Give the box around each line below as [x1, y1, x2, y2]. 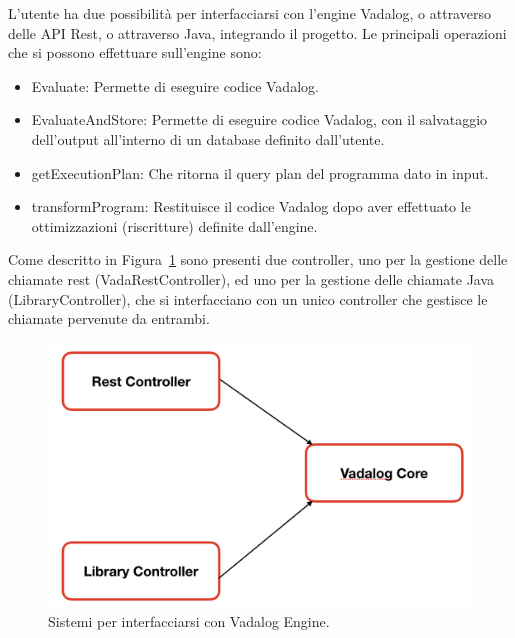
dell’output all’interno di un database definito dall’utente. [31, 128, 385, 149]
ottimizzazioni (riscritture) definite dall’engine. [31, 215, 318, 236]
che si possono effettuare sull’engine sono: [8, 42, 262, 63]
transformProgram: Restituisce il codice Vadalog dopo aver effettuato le [31, 196, 471, 217]
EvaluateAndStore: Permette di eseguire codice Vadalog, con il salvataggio [31, 109, 488, 130]
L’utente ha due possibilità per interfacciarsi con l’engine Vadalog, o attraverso [8, 3, 491, 23]
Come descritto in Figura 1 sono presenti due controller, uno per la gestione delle [8, 249, 508, 270]
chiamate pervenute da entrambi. [8, 308, 210, 329]
